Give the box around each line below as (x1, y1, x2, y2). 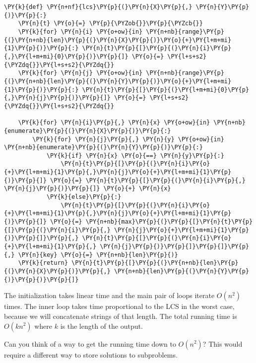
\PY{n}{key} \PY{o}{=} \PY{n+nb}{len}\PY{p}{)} (18, 251, 178, 258)
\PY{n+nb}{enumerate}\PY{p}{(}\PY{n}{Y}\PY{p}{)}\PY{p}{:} (4, 144, 203, 151)
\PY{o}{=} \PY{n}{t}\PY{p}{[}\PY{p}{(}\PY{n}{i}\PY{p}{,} (50, 177, 246, 184)
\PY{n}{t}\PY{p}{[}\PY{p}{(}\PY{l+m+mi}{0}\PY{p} (82, 86, 249, 93)
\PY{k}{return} (18, 259, 68, 267)
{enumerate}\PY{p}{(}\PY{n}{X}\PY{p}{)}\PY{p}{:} (4, 127, 171, 134)
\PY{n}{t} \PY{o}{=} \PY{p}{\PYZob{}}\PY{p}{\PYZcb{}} (18, 20, 203, 27)
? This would (202, 338, 243, 349)
